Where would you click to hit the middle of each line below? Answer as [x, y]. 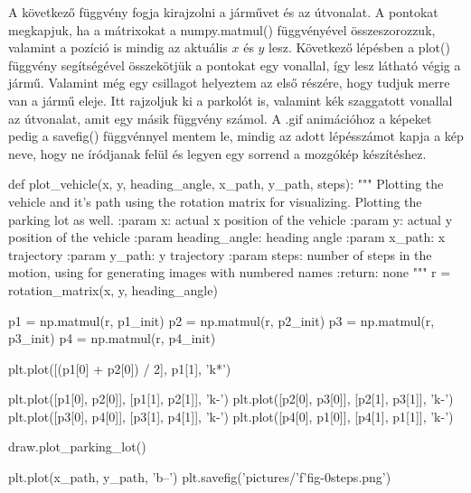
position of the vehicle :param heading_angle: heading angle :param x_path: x [227, 237]
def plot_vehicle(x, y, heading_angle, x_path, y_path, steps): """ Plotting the [226, 184]
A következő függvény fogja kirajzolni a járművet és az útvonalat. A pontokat [223, 12]
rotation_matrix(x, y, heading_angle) [113, 289]
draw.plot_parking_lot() [77, 446]
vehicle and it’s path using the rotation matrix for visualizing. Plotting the [215, 201]
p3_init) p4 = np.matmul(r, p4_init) [112, 338]
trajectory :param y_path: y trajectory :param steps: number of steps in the [220, 254]
